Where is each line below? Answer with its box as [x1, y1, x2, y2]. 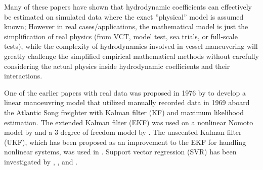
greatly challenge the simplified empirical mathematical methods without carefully [4, 50, 259, 61]
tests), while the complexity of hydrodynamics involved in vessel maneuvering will [4, 41, 258, 51]
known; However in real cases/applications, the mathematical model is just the [4, 21, 248, 32]
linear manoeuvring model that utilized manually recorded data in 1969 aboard [4, 97, 250, 108]
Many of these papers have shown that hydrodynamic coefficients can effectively [4, 2, 252, 12]
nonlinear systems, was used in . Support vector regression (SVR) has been [4, 146, 237, 157]
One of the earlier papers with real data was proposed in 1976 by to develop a [4, 87, 246, 98]
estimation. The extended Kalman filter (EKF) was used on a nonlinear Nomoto [4, 117, 253, 127]
